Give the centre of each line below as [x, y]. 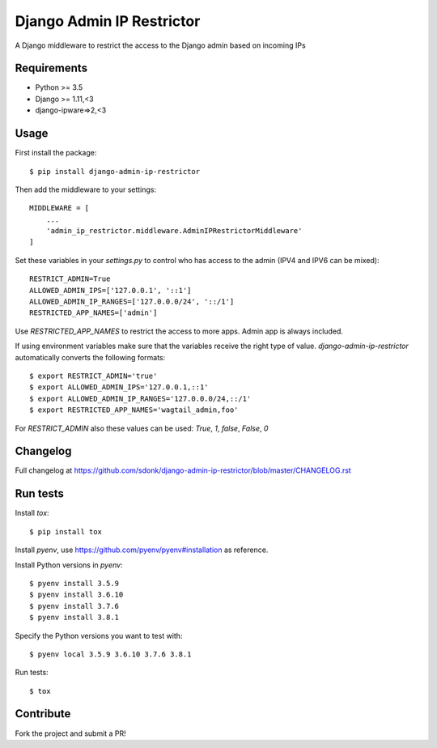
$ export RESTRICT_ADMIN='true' [93, 376]
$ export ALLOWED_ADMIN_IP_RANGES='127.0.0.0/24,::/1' [140, 398]
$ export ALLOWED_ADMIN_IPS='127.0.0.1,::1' [119, 387]
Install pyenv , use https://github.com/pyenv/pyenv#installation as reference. [142, 550]
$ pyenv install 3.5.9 [74, 583]
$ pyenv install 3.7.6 [74, 606]
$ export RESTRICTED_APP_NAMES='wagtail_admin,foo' [134, 410]
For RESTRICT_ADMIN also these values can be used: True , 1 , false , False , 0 [142, 428]
